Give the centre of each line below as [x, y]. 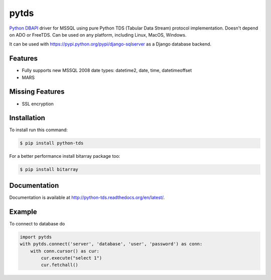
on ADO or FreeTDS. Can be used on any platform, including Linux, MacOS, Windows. [98, 35]
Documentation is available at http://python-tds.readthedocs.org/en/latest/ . [87, 197]
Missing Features [37, 92]
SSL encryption [38, 104]
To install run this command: [38, 130]
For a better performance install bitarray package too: [65, 156]
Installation [27, 118]
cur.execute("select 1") [72, 258]
